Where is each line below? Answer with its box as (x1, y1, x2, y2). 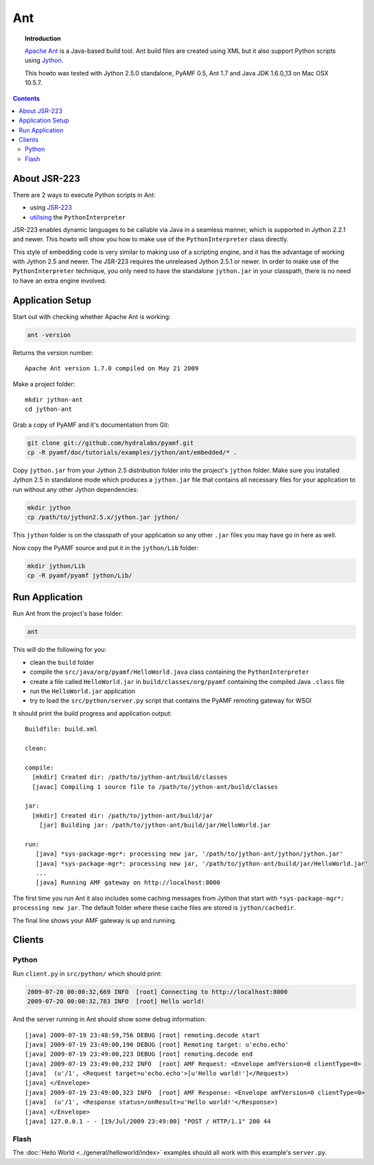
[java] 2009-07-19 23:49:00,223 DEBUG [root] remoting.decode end (25, 1050, 253, 1058)
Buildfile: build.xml (25, 725, 97, 733)
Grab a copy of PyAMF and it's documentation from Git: (12, 421, 170, 429)
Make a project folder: (12, 379, 75, 388)
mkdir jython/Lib (27, 562, 86, 569)
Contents (12, 94, 40, 102)
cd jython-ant (25, 405, 72, 413)
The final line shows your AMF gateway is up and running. (12, 916, 177, 924)
